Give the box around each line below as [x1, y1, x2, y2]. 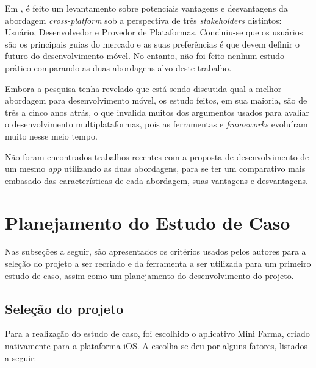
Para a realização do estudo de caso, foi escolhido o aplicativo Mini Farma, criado [5, 327, 310, 340]
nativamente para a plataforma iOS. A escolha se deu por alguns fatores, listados [5, 339, 308, 352]
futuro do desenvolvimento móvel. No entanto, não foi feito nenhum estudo [5, 49, 284, 62]
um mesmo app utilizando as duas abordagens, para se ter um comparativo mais [5, 162, 306, 175]
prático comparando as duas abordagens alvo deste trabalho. [5, 61, 232, 74]
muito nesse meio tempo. [5, 129, 98, 142]
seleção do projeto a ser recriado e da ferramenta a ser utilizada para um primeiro [5, 257, 311, 270]
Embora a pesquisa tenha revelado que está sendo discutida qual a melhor [5, 82, 282, 94]
